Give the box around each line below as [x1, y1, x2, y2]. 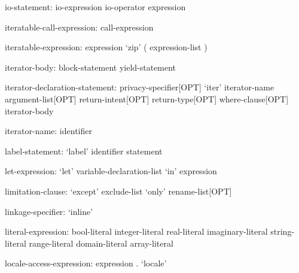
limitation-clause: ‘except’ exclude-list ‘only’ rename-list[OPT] [5, 184, 232, 197]
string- [270, 225, 295, 238]
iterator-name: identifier [5, 125, 92, 137]
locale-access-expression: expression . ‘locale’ [5, 257, 167, 269]
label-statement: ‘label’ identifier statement [5, 144, 163, 157]
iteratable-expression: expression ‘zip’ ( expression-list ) [5, 41, 208, 53]
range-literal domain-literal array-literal [29, 236, 173, 249]
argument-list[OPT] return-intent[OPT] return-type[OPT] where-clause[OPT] [5, 92, 289, 105]
